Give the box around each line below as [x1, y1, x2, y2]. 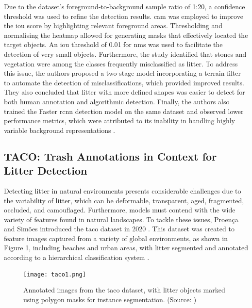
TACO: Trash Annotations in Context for [4, 148, 217, 163]
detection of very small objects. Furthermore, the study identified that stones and [4, 49, 247, 59]
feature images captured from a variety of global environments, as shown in [4, 233, 228, 243]
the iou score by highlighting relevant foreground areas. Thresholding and [4, 20, 223, 31]
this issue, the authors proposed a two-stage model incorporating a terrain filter [4, 68, 241, 78]
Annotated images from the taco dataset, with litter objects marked [23, 285, 225, 295]
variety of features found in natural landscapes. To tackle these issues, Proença [4, 214, 238, 224]
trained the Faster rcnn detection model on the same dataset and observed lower [4, 106, 244, 116]
